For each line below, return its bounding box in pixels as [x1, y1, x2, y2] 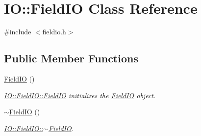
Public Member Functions [4, 51, 138, 66]
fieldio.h [42, 27, 66, 37]
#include [4, 27, 31, 37]
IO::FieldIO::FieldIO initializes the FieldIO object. [4, 90, 156, 100]
